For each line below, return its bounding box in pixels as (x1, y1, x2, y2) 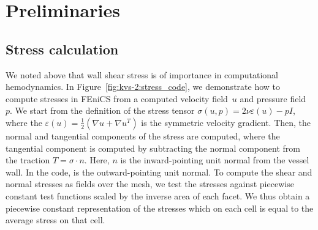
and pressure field (240, 92, 306, 105)
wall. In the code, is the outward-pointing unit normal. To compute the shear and (6, 165, 312, 178)
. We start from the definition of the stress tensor (10, 104, 195, 117)
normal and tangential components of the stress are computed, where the (6, 129, 280, 142)
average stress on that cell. (6, 213, 105, 226)
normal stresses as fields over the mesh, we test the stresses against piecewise (6, 177, 294, 190)
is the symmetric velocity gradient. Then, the (141, 116, 311, 128)
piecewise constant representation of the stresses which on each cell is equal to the (6, 201, 314, 214)
